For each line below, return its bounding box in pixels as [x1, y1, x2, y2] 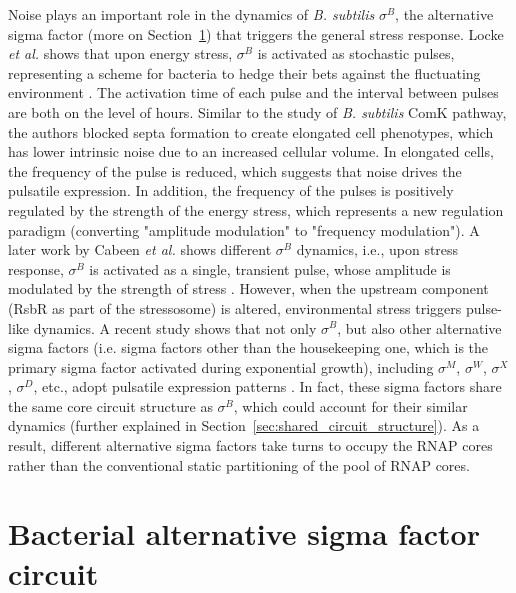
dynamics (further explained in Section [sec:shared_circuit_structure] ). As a [8, 415, 480, 436]
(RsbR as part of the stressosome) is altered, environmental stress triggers [8, 297, 462, 318]
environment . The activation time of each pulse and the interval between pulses [8, 82, 499, 103]
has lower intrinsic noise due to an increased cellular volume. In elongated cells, [8, 141, 494, 162]
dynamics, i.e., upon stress [296, 239, 459, 260]
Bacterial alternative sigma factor [8, 513, 480, 554]
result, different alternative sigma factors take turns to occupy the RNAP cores [8, 435, 493, 456]
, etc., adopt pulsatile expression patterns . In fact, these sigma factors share [33, 376, 502, 397]
